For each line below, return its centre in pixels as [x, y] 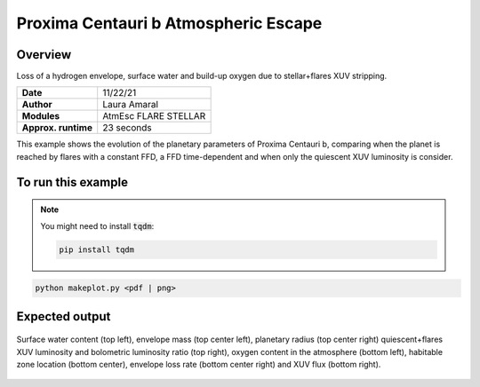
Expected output [64, 316]
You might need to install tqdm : [97, 225]
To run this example [72, 182]
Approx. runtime [57, 128]
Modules [41, 116]
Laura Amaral [131, 105]
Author [37, 105]
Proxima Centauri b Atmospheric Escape [169, 23]
